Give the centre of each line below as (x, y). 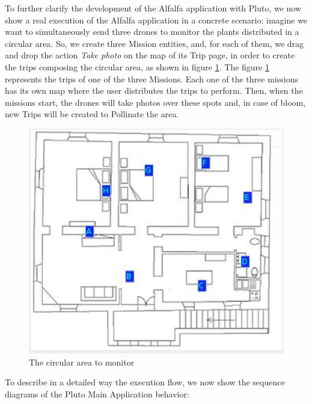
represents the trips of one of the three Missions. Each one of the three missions (151, 78)
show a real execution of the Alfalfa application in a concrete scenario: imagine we (156, 20)
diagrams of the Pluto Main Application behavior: (97, 394)
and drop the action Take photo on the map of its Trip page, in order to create (150, 55)
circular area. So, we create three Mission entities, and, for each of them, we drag (154, 43)
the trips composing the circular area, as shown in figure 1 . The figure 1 (137, 66)
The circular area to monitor (82, 362)
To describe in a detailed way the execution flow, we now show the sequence (145, 382)
